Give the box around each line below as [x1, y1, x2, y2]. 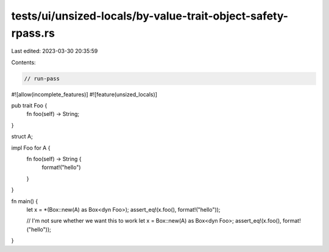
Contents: [11, 59, 36, 66]
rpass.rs [11, 26, 55, 40]
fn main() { [11, 197, 38, 204]
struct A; [11, 133, 33, 140]
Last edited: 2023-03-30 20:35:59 [11, 48, 98, 55]
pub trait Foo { [11, 102, 48, 109]
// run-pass [24, 75, 60, 82]
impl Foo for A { [11, 144, 51, 151]
